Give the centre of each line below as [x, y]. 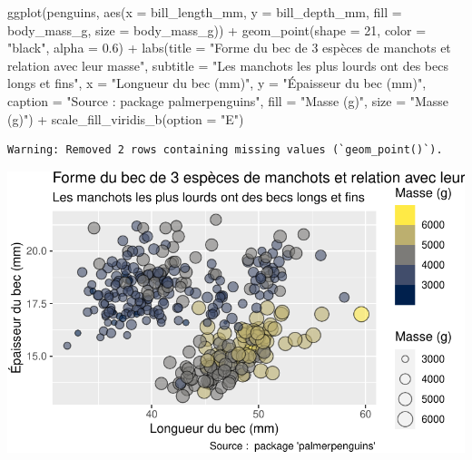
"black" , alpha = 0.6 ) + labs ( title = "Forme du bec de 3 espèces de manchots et [229, 48]
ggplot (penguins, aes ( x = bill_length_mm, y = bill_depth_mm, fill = [205, 12]
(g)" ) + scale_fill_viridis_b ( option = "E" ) [126, 118]
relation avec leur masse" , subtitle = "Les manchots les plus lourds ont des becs [228, 65]
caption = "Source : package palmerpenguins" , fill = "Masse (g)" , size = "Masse [228, 100]
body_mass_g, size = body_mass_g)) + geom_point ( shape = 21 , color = [217, 29]
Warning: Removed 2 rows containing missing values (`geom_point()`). [225, 150]
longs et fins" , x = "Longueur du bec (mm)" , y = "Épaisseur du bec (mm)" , [217, 83]
